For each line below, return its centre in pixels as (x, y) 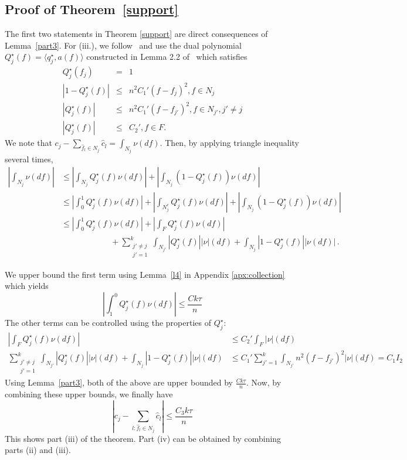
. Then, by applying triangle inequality (230, 143)
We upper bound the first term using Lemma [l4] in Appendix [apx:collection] (145, 274)
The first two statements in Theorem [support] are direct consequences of (136, 34)
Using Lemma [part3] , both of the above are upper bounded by (119, 382)
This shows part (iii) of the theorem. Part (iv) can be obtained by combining (143, 438)
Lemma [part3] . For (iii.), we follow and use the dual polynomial (123, 45)
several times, (29, 159)
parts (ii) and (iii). (38, 450)
